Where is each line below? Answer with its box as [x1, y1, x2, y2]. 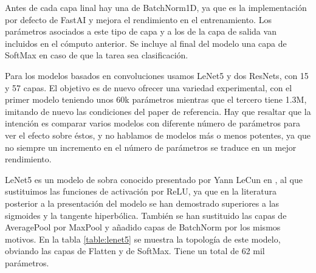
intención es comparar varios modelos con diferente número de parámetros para [5, 117, 300, 130]
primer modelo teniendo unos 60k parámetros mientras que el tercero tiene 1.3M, [5, 93, 307, 106]
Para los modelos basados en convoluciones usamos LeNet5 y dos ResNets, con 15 [5, 69, 309, 81]
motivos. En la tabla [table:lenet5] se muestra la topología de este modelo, [5, 232, 281, 245]
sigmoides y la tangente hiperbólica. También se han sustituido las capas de [5, 209, 287, 221]
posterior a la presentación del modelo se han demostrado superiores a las [5, 196, 280, 209]
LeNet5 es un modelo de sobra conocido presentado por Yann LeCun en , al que [5, 173, 303, 185]
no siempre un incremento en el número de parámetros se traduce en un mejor [5, 140, 297, 153]
